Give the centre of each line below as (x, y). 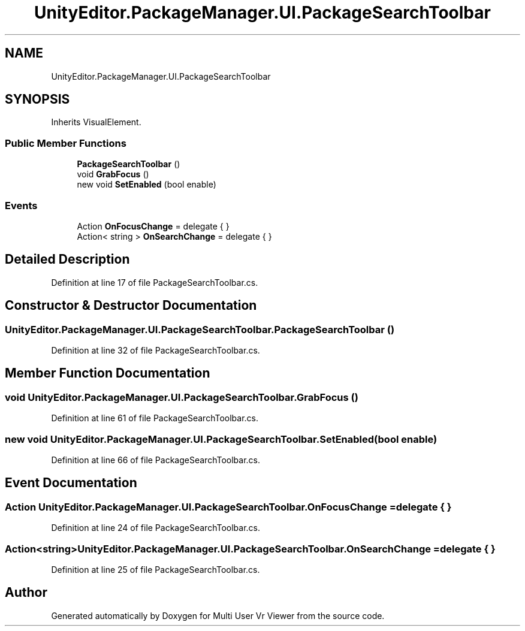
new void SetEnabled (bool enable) (147, 185)
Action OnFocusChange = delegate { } (153, 226)
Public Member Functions (66, 143)
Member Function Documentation (108, 373)
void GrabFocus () (113, 174)
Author (26, 593)
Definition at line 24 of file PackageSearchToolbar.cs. (156, 528)
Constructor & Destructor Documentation (131, 306)
